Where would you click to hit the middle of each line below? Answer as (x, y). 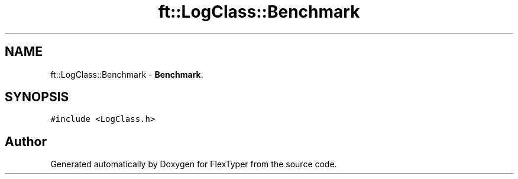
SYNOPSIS (37, 97)
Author (26, 141)
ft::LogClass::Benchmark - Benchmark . (127, 74)
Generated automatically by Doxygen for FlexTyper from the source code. (194, 164)
